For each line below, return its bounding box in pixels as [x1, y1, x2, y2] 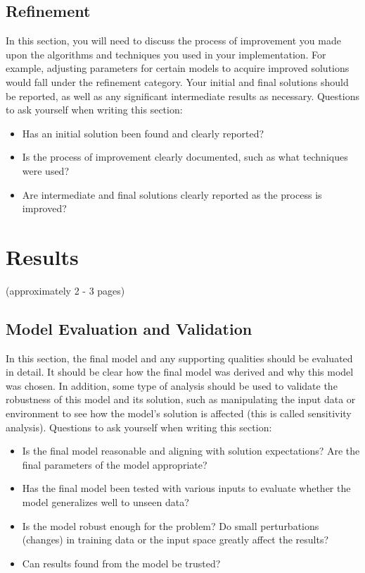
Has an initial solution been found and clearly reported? [22, 125, 264, 140]
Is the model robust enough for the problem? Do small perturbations [22, 518, 319, 533]
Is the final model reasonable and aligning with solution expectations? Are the [22, 443, 360, 458]
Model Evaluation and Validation [6, 317, 252, 339]
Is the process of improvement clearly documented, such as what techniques [22, 149, 348, 164]
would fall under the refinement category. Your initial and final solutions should [6, 74, 349, 89]
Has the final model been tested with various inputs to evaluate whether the [22, 481, 351, 495]
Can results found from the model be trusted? [22, 555, 221, 570]
